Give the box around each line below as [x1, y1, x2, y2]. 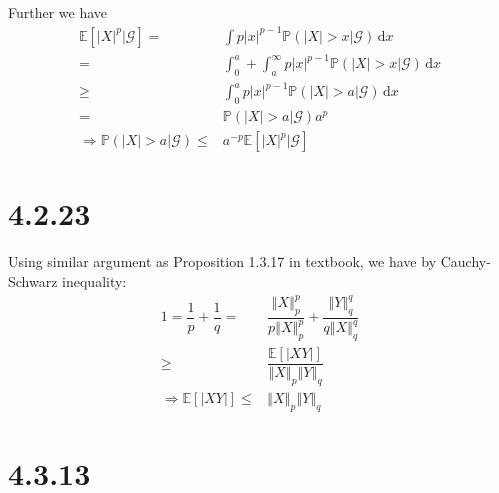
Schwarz [8, 270, 58, 291]
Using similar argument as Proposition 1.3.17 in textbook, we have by [8, 251, 437, 272]
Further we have [8, 2, 108, 23]
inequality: [62, 270, 127, 291]
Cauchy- [440, 251, 491, 272]
